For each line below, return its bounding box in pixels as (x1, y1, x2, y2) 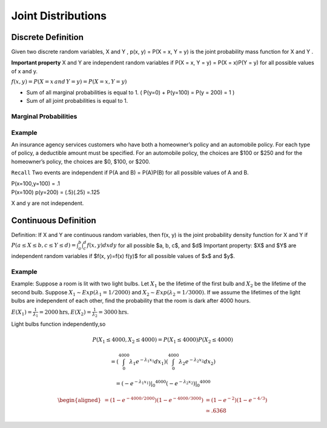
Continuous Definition (11, 215, 96, 226)
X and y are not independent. (11, 199, 84, 207)
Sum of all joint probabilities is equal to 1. (26, 97, 128, 105)
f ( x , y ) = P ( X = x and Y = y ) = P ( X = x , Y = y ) (11, 79, 127, 85)
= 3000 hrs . (97, 308, 129, 316)
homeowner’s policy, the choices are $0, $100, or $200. (11, 158, 151, 165)
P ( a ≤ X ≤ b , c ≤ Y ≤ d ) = (11, 242, 76, 249)
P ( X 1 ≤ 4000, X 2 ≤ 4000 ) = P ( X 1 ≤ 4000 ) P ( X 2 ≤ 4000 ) (92, 336, 233, 345)
